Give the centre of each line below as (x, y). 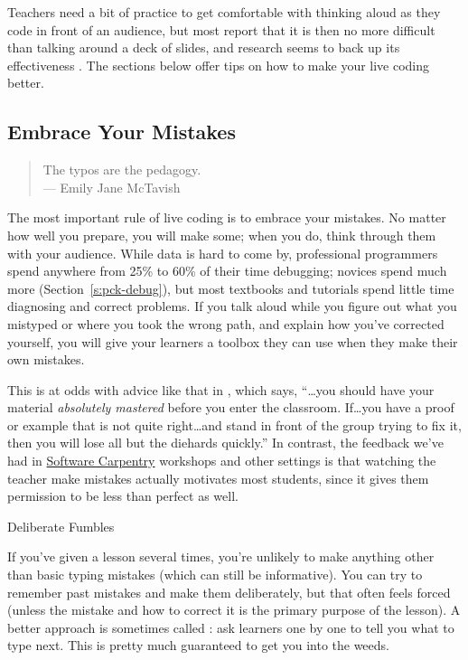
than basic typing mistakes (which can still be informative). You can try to (215, 575)
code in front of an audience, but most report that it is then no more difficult (221, 29)
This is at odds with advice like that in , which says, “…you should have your (221, 389)
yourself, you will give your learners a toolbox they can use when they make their (233, 341)
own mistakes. (46, 359)
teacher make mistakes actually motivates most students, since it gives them (218, 478)
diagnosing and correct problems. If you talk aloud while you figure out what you (232, 306)
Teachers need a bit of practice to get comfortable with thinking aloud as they (224, 12)
